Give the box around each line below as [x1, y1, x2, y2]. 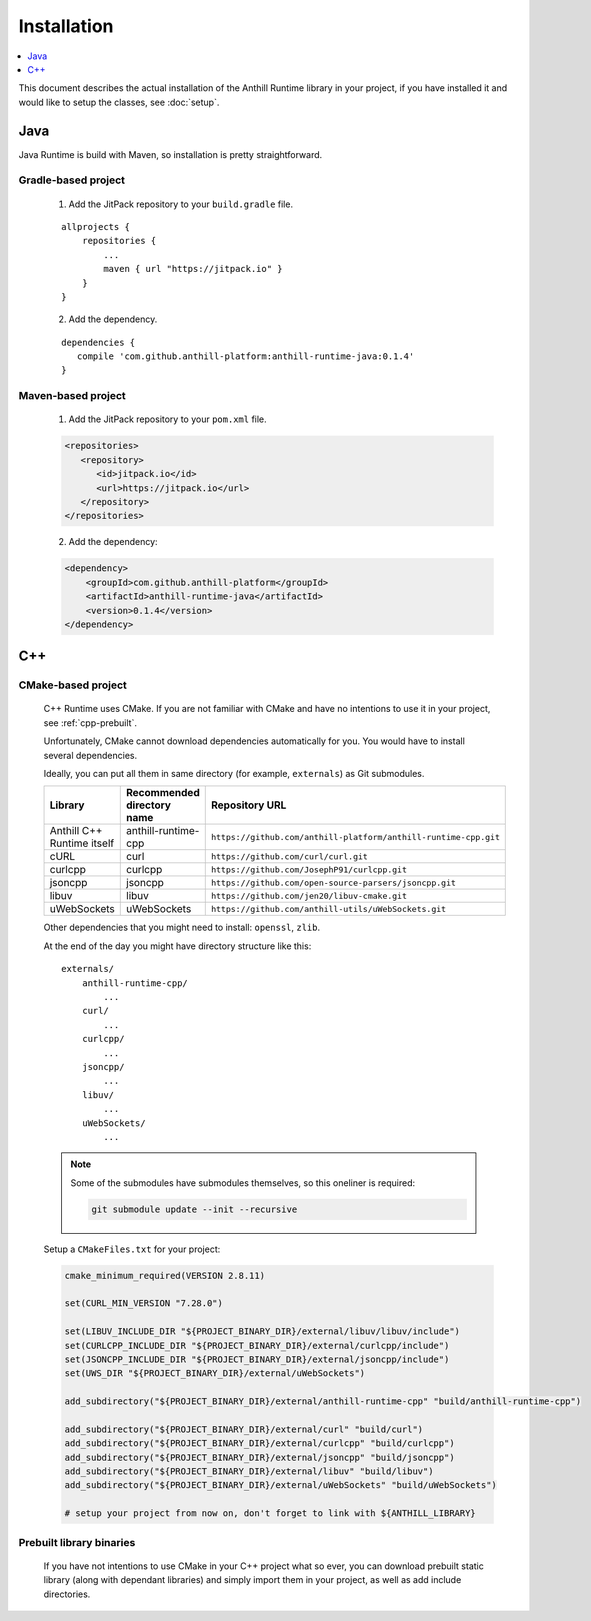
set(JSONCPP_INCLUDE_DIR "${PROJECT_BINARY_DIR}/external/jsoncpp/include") [64, 1353, 450, 1365]
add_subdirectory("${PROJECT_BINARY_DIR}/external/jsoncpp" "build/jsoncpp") [64, 1451, 455, 1463]
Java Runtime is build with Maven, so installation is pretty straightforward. [18, 148, 323, 160]
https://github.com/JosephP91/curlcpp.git [210, 864, 408, 875]
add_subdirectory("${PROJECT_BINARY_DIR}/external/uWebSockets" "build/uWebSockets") [64, 1480, 497, 1491]
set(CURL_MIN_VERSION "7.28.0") [64, 1298, 224, 1309]
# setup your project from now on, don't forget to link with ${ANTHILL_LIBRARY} [64, 1508, 477, 1519]
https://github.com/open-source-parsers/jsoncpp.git [210, 877, 457, 888]
